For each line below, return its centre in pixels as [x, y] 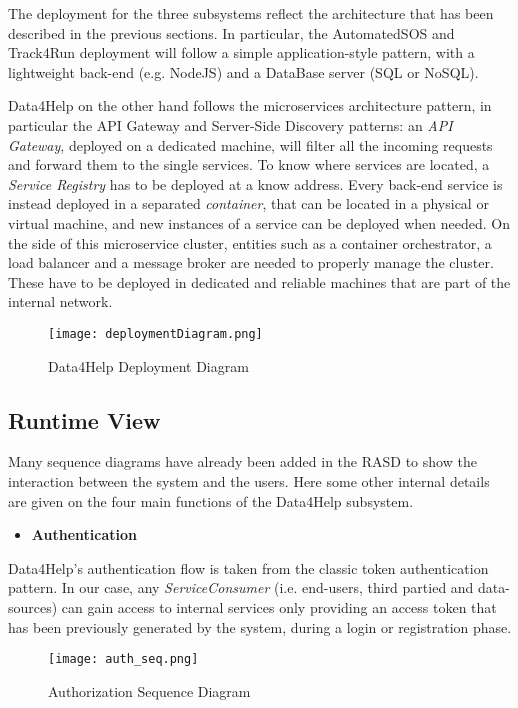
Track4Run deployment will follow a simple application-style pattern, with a [241, 52]
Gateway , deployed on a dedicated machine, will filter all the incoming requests [250, 144]
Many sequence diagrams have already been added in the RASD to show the [242, 461]
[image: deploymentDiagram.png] [155, 333]
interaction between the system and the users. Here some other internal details [249, 480]
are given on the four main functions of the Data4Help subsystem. [211, 500]
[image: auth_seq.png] [123, 659]
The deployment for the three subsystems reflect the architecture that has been [251, 13]
